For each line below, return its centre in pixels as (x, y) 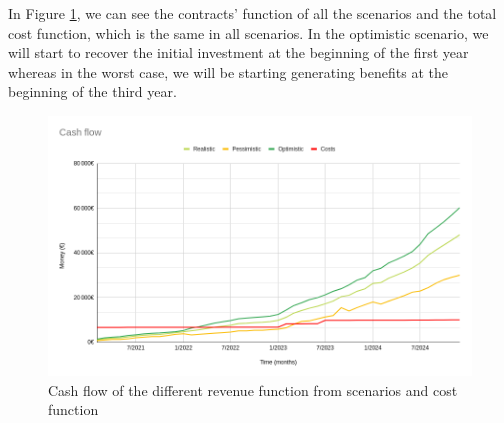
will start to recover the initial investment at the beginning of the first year (238, 52)
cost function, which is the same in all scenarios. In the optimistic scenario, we (248, 32)
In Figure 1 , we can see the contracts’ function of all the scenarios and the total (252, 13)
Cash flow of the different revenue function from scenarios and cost (253, 389)
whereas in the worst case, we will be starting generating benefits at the (228, 71)
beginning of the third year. (92, 91)
